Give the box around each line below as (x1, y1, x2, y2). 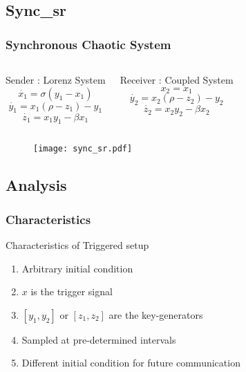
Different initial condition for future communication (21, 355, 240, 370)
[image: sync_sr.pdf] (33, 144, 133, 154)
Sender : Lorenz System (6, 73, 106, 86)
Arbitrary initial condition (21, 261, 133, 275)
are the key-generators (108, 307, 203, 322)
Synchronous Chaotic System (6, 35, 171, 53)
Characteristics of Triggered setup (6, 238, 149, 252)
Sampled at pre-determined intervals (21, 332, 176, 346)
